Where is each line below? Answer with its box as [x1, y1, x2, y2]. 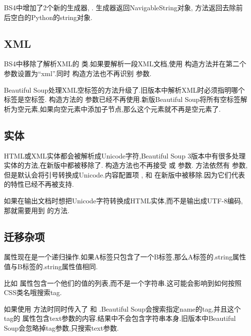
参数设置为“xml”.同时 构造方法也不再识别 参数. [4, 68, 152, 78]
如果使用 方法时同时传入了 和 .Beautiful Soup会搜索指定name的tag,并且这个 [4, 303, 241, 314]
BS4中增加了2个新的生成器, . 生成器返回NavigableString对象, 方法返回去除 [4, 2, 236, 12]
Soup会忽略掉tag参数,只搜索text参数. [4, 322, 119, 333]
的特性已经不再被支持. [4, 179, 74, 189]
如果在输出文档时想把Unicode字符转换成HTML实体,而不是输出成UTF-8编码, [4, 195, 243, 205]
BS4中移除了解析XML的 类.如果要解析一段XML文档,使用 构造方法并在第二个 [4, 59, 246, 69]
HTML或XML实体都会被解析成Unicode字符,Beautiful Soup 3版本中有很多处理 [4, 150, 246, 160]
